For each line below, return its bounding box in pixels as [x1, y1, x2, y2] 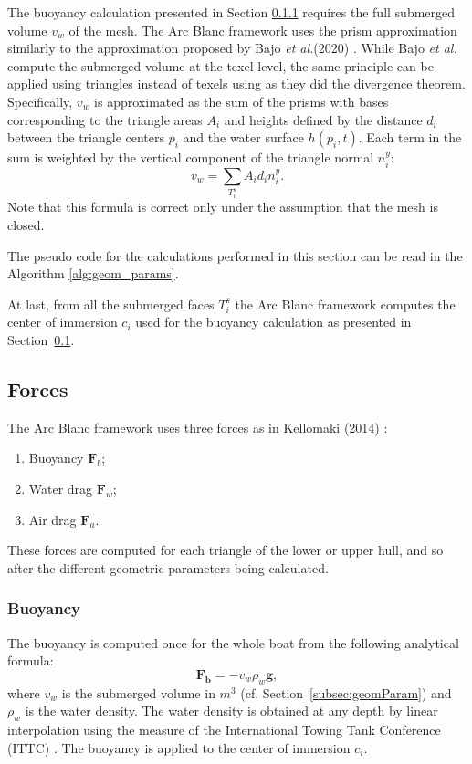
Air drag [28, 509, 77, 529]
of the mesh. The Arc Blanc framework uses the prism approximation [68, 20, 457, 39]
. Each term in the [358, 128, 462, 147]
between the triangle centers [7, 128, 165, 147]
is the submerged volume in [61, 683, 215, 702]
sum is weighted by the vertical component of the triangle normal [7, 148, 374, 167]
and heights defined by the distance [224, 110, 423, 129]
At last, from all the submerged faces [7, 294, 215, 313]
